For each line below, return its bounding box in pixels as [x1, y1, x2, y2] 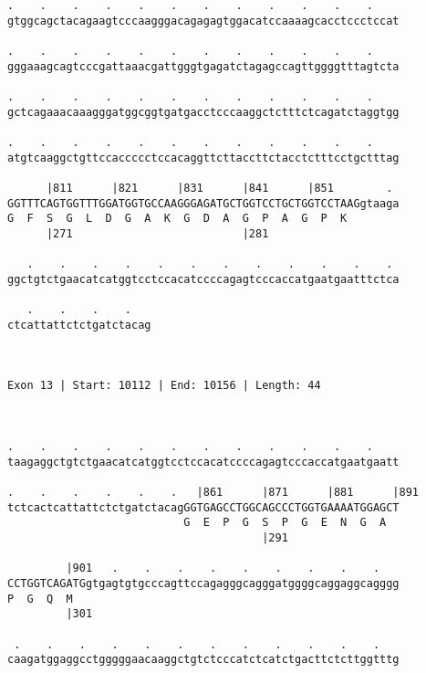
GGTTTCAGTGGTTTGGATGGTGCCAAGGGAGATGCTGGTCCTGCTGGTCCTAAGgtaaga [7, 196, 400, 210]
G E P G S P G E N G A [183, 516, 387, 530]
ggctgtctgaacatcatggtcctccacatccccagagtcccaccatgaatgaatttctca [7, 272, 400, 286]
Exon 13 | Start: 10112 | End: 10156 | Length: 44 [7, 379, 321, 393]
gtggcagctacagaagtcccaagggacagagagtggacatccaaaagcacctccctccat [7, 14, 400, 27]
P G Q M [7, 592, 73, 605]
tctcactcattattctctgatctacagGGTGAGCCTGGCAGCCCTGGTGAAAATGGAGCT [7, 500, 400, 514]
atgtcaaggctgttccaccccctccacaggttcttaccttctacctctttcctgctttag [7, 151, 400, 164]
